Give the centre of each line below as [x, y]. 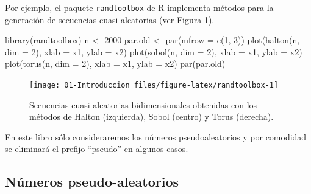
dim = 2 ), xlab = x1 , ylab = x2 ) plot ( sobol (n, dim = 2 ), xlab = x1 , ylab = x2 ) [154, 51]
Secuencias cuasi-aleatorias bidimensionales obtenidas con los [143, 104]
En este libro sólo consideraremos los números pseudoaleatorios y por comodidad [156, 137]
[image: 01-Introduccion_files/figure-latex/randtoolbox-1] [154, 85]
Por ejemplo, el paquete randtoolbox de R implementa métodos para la [139, 7]
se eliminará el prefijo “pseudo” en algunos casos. [97, 149]
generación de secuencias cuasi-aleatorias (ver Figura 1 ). [110, 19]
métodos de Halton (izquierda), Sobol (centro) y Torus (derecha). [152, 116]
